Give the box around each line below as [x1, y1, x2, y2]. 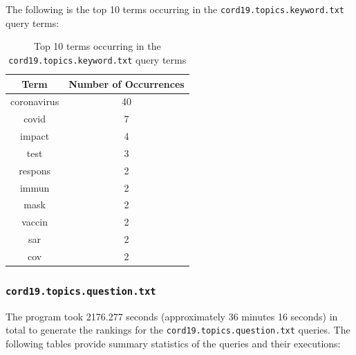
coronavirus [10, 94, 59, 109]
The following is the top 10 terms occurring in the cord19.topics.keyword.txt [6, 2, 344, 16]
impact [20, 129, 50, 143]
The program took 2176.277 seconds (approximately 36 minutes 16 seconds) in [6, 309, 338, 323]
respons [19, 163, 50, 177]
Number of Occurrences [68, 76, 185, 91]
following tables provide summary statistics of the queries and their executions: [6, 336, 341, 351]
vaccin [21, 215, 48, 229]
